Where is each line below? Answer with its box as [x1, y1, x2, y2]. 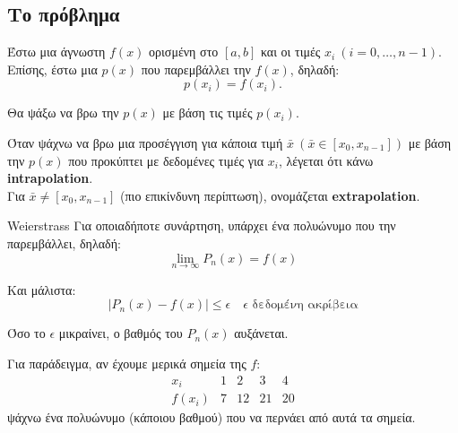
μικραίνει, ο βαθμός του [58, 324, 183, 342]
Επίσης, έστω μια [7, 59, 98, 78]
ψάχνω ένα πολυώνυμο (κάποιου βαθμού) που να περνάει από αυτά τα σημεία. [7, 408, 416, 427]
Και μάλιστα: [7, 280, 76, 299]
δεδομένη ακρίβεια [252, 299, 359, 312]
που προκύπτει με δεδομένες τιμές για [68, 151, 264, 169]
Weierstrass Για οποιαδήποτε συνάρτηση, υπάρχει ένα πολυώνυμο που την [7, 216, 396, 235]
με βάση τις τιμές [162, 103, 253, 122]
